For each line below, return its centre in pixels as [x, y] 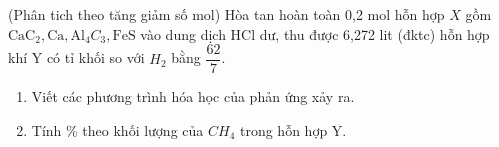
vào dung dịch [183, 33]
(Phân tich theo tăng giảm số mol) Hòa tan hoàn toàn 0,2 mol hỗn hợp [226, 14]
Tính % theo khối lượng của [117, 129]
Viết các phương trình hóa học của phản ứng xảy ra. [193, 96]
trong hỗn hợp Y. [293, 129]
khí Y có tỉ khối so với [76, 57]
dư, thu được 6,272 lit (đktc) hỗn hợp [374, 33]
